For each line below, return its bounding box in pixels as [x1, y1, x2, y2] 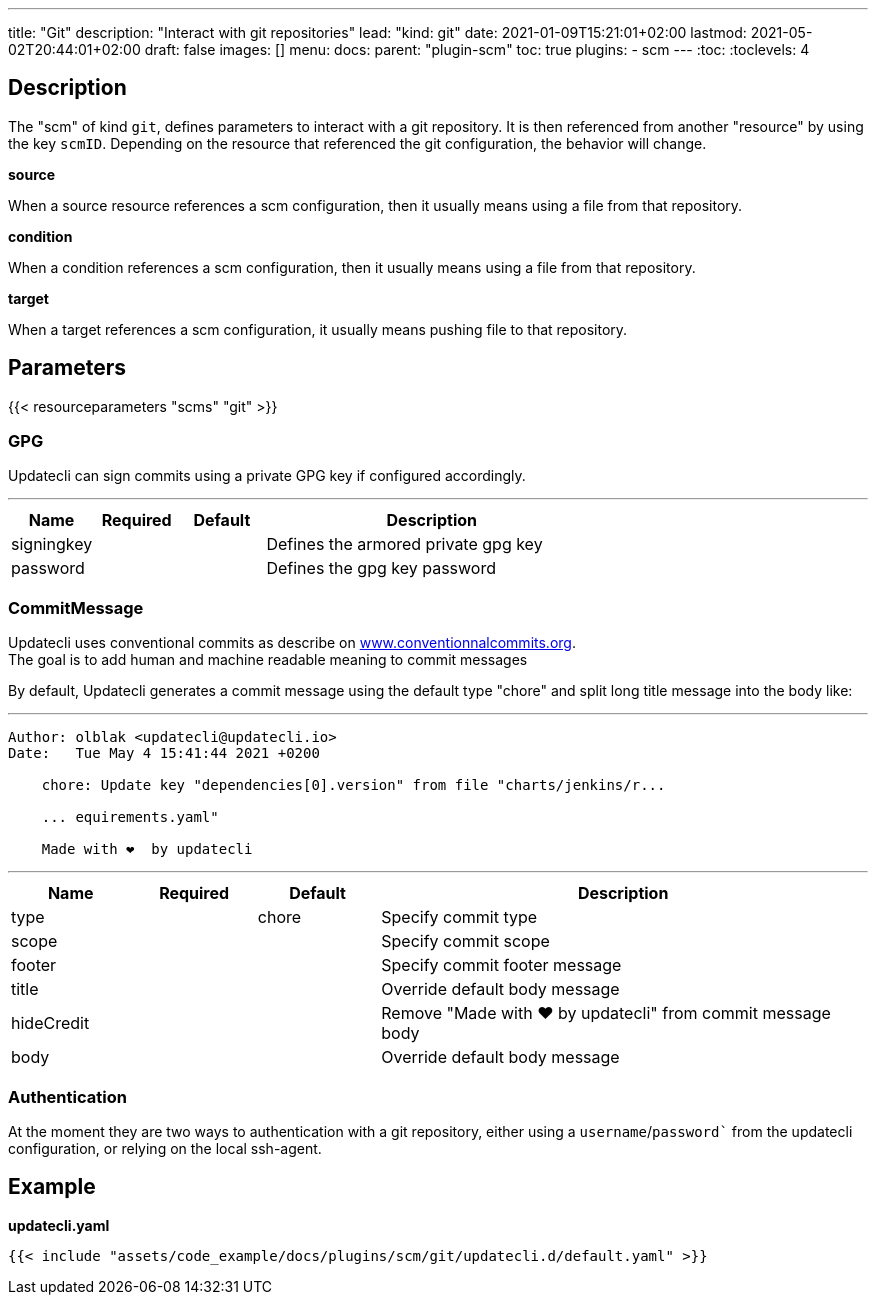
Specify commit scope [381, 931, 550, 952]
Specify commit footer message [381, 955, 622, 976]
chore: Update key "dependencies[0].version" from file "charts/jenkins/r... [41, 777, 666, 794]
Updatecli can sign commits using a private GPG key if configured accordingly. [8, 467, 526, 485]
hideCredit [11, 1013, 90, 1034]
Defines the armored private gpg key [266, 534, 543, 555]
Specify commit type [381, 907, 538, 928]
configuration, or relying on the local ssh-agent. [8, 1139, 322, 1157]
